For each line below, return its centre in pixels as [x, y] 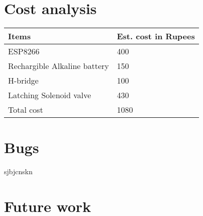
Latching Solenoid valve [50, 95]
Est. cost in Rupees [156, 36]
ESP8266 [24, 51]
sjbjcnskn [18, 171]
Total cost [26, 110]
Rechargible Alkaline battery [59, 66]
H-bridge [23, 81]
